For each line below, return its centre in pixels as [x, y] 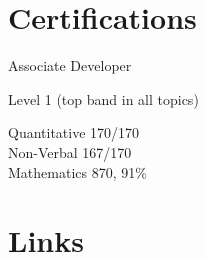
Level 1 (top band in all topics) [103, 98]
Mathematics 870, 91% [77, 171]
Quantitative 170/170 [74, 132]
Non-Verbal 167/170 [70, 151]
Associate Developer [70, 65]
